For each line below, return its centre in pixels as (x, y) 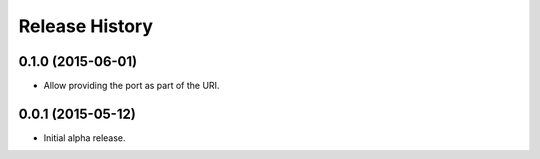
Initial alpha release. (84, 137)
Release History (86, 26)
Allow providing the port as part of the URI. (131, 86)
